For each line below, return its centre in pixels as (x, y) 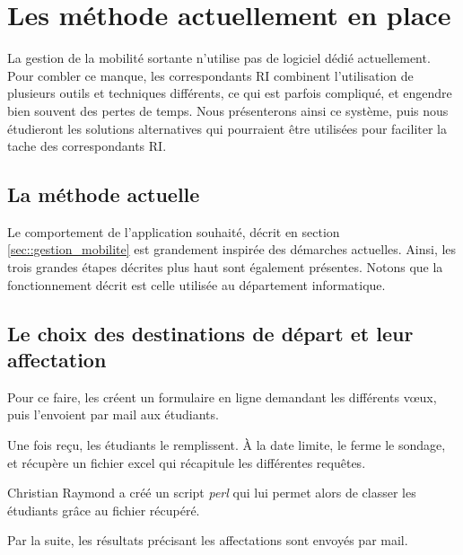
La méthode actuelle (104, 194)
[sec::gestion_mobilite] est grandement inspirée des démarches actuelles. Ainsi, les (232, 249)
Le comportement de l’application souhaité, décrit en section (174, 231)
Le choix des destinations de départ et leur (210, 333)
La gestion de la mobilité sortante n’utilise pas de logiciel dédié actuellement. (219, 58)
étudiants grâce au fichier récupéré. (104, 510)
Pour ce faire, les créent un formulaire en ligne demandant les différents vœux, (222, 396)
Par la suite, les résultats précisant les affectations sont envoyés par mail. (208, 540)
